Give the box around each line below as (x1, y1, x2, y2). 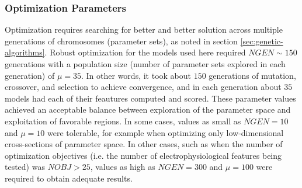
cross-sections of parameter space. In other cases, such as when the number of (5, 138, 283, 150)
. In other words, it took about (81, 69, 192, 81)
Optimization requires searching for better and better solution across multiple (5, 23, 283, 36)
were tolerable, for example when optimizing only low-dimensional (47, 126, 284, 138)
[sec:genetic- (240, 34, 283, 47)
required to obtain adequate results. (5, 172, 133, 184)
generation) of (5, 69, 55, 81)
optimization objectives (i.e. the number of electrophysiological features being (5, 149, 282, 161)
